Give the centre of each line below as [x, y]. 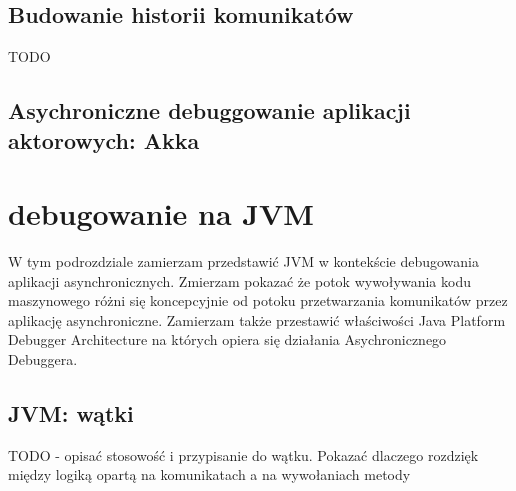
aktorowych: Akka [104, 139]
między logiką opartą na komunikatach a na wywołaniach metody [209, 474]
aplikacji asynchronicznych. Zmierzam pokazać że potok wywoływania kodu [239, 280]
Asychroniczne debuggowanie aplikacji [209, 110]
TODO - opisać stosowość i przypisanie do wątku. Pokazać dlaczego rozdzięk [243, 454]
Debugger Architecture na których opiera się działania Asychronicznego [227, 339]
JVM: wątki [71, 413]
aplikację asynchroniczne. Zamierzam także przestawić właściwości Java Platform [257, 319]
